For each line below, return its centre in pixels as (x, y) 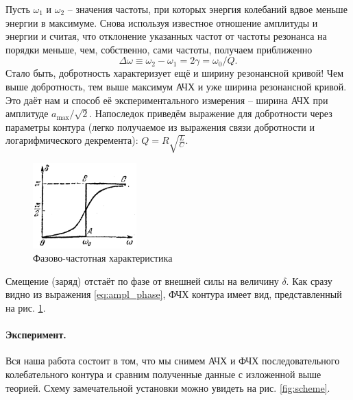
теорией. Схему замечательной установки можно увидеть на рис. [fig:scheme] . (168, 387)
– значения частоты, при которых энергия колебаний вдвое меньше (207, 9)
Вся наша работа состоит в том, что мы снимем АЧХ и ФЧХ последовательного (173, 361)
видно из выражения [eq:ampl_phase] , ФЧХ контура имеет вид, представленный (174, 294)
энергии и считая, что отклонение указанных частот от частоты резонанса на (166, 36)
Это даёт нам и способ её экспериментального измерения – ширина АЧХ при (167, 100)
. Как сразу (309, 280)
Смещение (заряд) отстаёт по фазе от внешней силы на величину (142, 280)
